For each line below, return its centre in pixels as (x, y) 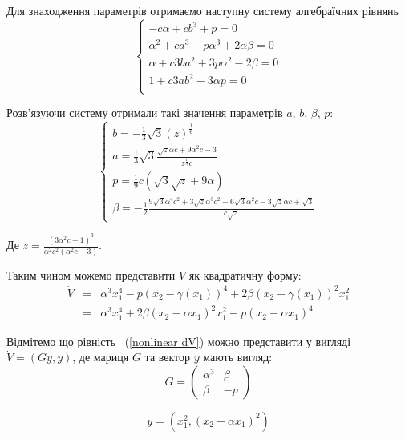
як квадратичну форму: (245, 274)
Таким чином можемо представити (91, 274)
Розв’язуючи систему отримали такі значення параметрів (145, 113)
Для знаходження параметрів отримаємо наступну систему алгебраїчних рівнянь (202, 10)
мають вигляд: (238, 357)
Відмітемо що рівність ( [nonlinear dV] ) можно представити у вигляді (179, 341)
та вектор (168, 357)
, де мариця (101, 357)
